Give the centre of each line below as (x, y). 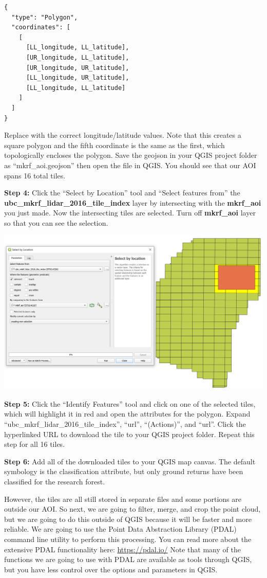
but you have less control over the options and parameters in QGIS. (111, 569)
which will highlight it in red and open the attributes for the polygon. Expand (127, 414)
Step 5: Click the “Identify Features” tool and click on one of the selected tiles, (130, 403)
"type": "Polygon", (45, 17)
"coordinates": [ (41, 28)
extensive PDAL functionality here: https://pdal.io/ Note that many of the (122, 549)
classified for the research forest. (55, 481)
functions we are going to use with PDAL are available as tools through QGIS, (128, 559)
